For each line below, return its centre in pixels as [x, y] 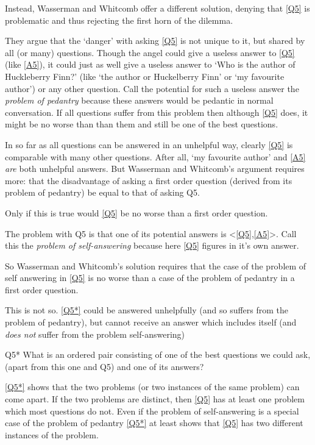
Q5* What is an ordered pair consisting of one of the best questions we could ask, [158, 354]
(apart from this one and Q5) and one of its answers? [104, 366]
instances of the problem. [52, 434]
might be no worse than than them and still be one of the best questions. [142, 124]
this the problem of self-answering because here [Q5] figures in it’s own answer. [152, 245]
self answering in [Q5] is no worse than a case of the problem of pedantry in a [150, 278]
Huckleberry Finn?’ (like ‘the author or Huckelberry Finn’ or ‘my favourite [145, 76]
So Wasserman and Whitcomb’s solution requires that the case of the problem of [156, 265]
